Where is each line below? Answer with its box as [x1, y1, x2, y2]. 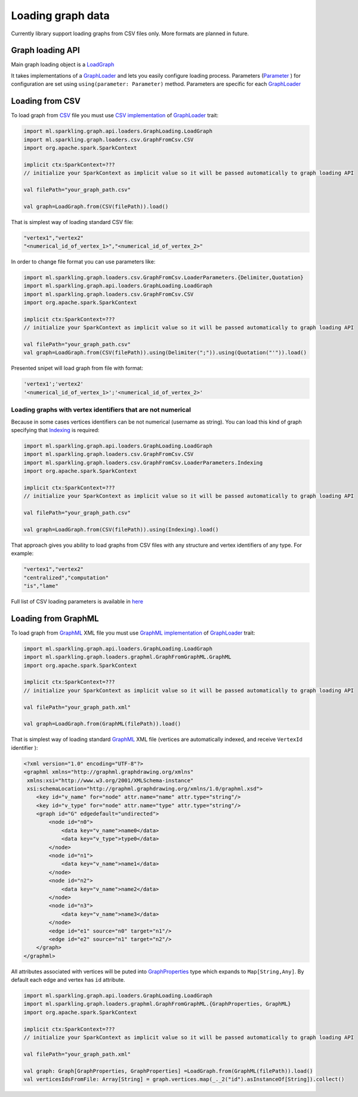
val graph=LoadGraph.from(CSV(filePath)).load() [23, 203, 169, 210]
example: [11, 550, 34, 557]
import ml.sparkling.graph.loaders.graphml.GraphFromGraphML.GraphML [23, 654, 232, 660]
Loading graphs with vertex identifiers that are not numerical [11, 406, 191, 414]
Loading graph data [11, 9, 110, 22]
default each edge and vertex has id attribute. [11, 976, 125, 983]
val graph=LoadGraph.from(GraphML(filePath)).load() [23, 721, 181, 727]
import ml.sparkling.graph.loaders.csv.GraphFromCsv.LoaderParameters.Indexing [23, 459, 263, 466]
